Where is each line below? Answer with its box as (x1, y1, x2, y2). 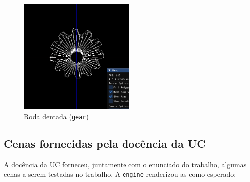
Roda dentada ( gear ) (24, 111, 89, 121)
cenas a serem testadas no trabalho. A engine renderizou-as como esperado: (4, 169, 236, 179)
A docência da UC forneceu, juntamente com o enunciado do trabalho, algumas (4, 159, 247, 169)
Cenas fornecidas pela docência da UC (4, 136, 206, 151)
